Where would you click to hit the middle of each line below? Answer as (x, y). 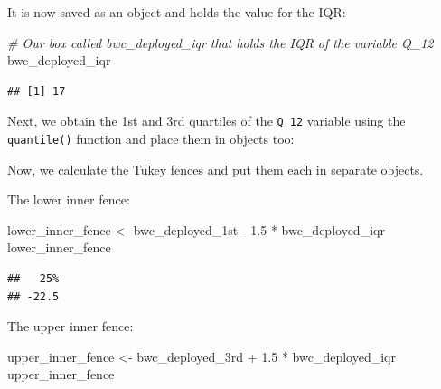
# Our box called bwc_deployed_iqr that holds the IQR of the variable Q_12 (220, 42)
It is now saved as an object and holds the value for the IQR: (177, 12)
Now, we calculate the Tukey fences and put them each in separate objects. (216, 169)
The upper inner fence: (70, 326)
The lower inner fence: (69, 199)
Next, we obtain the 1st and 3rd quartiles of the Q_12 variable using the (206, 121)
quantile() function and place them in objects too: (151, 139)
